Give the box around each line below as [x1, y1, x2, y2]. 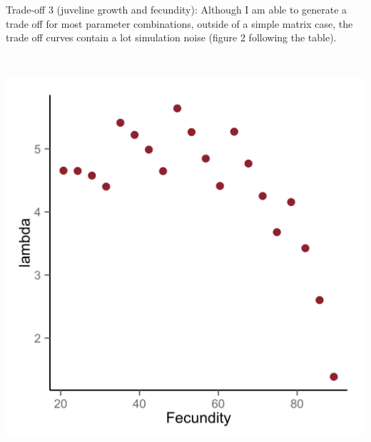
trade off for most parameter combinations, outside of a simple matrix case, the [6, 16, 353, 31]
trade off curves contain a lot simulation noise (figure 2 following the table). [6, 30, 337, 45]
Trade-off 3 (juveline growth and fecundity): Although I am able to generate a [6, 2, 347, 16]
